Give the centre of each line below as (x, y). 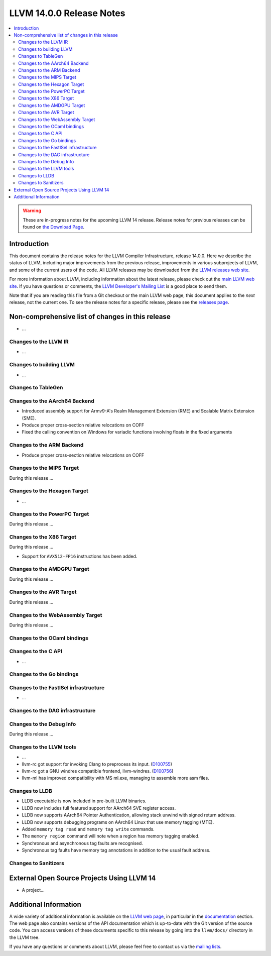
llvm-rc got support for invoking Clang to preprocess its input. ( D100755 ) (97, 764)
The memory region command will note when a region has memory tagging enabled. (111, 836)
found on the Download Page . (54, 227)
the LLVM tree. (25, 937)
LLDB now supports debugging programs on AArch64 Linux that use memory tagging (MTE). (118, 822)
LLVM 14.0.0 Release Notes (67, 13)
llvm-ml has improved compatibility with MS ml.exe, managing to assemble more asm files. (115, 778)
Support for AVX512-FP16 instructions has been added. (80, 556)
